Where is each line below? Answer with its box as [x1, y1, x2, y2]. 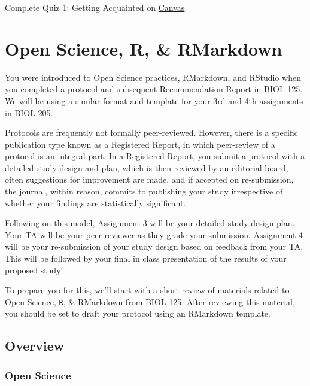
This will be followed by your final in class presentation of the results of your [5, 252, 287, 265]
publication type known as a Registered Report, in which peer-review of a [5, 138, 275, 150]
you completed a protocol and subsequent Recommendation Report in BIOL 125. [5, 83, 303, 95]
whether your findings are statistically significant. [5, 196, 186, 209]
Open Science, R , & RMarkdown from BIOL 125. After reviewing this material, [5, 295, 295, 308]
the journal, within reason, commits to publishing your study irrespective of [5, 185, 283, 197]
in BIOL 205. [5, 106, 53, 118]
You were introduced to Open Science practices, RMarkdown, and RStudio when [5, 71, 301, 83]
